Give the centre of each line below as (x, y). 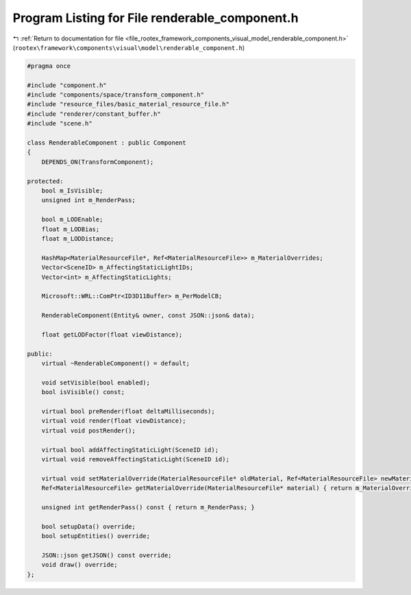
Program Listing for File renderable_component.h (155, 18)
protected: (45, 181)
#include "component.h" (67, 85)
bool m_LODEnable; (72, 220)
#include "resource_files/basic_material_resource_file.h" (128, 104)
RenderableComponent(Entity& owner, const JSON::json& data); (148, 316)
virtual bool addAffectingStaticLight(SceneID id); (130, 450)
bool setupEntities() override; (96, 536)
